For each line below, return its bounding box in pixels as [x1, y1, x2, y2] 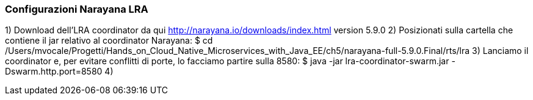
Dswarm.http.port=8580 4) [5, 66, 114, 77]
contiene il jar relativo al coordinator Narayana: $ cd [5, 35, 213, 46]
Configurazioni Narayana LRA [5, 3, 148, 15]
